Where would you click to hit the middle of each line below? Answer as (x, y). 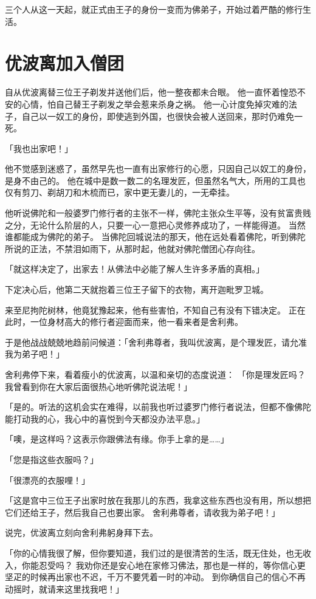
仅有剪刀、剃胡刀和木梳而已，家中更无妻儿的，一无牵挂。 (120, 192)
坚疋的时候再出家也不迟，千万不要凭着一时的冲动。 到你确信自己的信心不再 (155, 577)
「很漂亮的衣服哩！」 (47, 480)
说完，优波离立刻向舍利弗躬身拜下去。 (81, 532)
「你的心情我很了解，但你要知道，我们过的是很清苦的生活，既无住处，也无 (154, 553)
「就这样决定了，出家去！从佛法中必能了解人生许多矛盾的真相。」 (135, 269)
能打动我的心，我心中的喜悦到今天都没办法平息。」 (105, 418)
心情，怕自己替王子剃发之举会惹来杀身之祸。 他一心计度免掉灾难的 (155, 104)
